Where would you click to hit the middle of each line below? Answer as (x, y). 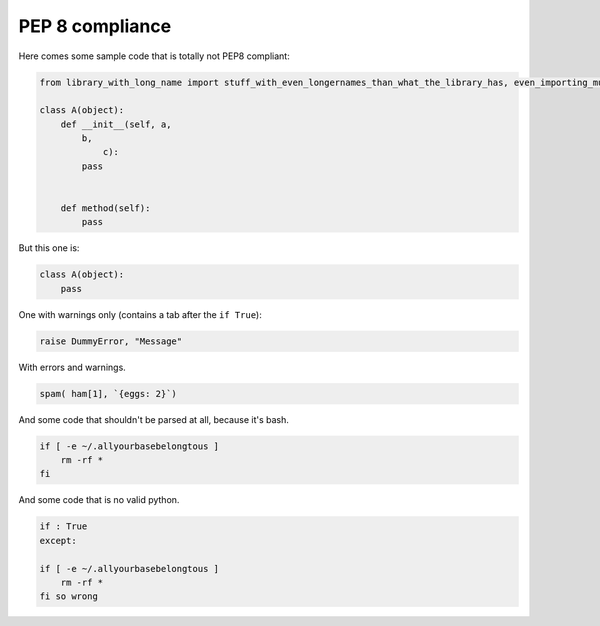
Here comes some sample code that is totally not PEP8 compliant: (154, 56)
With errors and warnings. (72, 367)
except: (58, 540)
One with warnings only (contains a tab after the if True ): (140, 314)
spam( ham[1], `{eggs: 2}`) (108, 393)
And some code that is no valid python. (99, 500)
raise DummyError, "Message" (111, 341)
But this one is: (49, 248)
